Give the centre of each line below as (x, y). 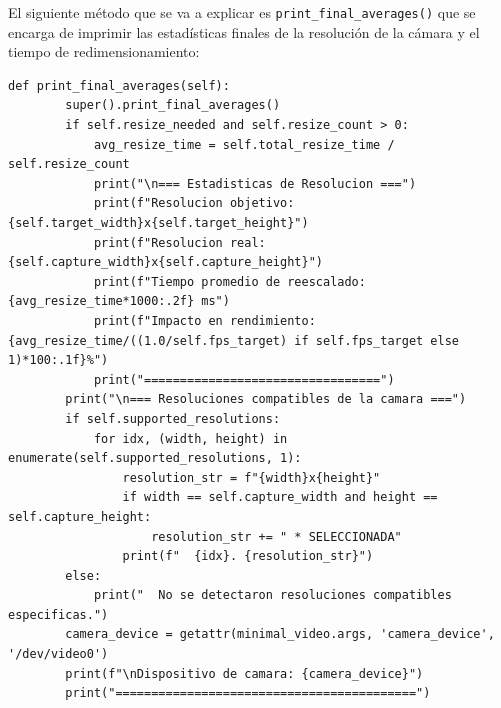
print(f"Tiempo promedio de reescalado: (229, 281)
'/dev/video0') (58, 654)
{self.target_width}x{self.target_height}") (158, 223)
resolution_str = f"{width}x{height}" (251, 477)
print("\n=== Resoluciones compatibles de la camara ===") (266, 399)
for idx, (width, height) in (190, 438)
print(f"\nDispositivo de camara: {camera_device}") (244, 673)
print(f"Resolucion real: (179, 242)
